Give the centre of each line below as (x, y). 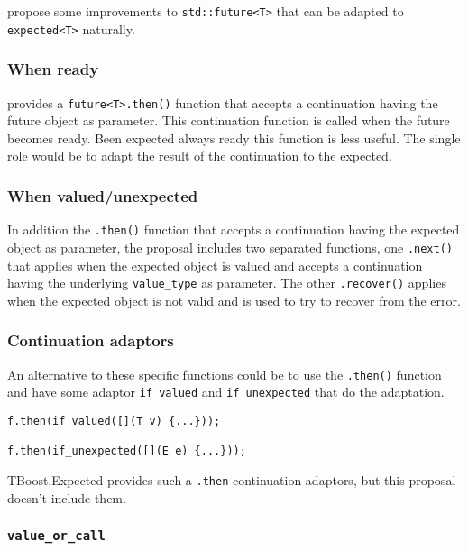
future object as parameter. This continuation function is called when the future (229, 120)
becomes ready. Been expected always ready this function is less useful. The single (234, 138)
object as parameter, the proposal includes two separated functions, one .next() (230, 247)
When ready (53, 69)
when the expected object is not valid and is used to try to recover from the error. (234, 300)
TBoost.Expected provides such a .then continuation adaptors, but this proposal (232, 479)
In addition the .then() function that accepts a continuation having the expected (234, 230)
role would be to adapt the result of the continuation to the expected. (200, 156)
